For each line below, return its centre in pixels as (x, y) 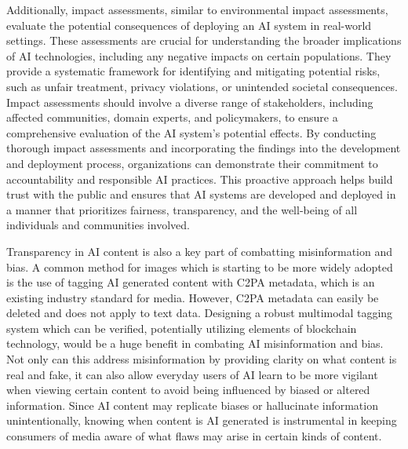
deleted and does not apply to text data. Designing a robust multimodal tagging (200, 313)
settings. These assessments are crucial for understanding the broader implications (204, 40)
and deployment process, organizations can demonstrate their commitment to (192, 163)
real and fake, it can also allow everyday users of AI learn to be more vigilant (192, 374)
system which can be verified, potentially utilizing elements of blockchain (182, 328)
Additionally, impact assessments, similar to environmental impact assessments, (197, 9)
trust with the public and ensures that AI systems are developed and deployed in (201, 194)
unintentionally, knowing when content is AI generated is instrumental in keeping (202, 420)
